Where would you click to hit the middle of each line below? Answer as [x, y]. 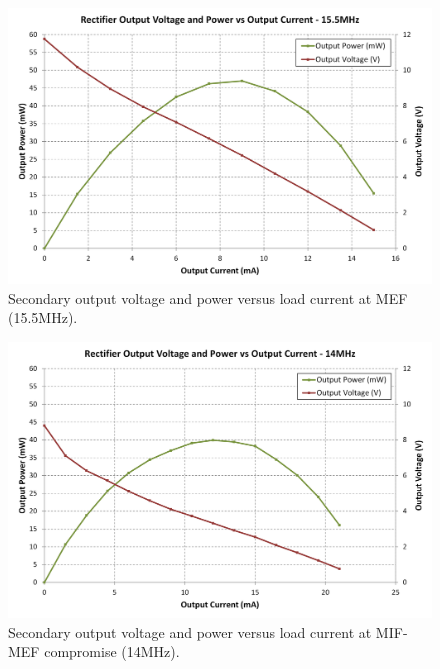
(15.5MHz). [43, 317]
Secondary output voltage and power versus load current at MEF [208, 297]
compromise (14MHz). [112, 651]
